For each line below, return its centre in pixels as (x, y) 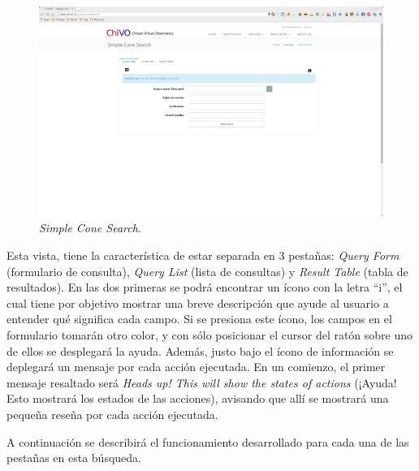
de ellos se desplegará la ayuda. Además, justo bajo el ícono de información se (200, 350)
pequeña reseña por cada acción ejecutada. (112, 414)
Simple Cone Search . (90, 228)
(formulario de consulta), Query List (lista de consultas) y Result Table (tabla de (207, 271)
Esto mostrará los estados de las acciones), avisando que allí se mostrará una (198, 398)
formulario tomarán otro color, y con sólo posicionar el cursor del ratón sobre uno (210, 334)
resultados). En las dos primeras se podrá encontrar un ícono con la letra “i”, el (205, 287)
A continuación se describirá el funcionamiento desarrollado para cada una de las (208, 441)
